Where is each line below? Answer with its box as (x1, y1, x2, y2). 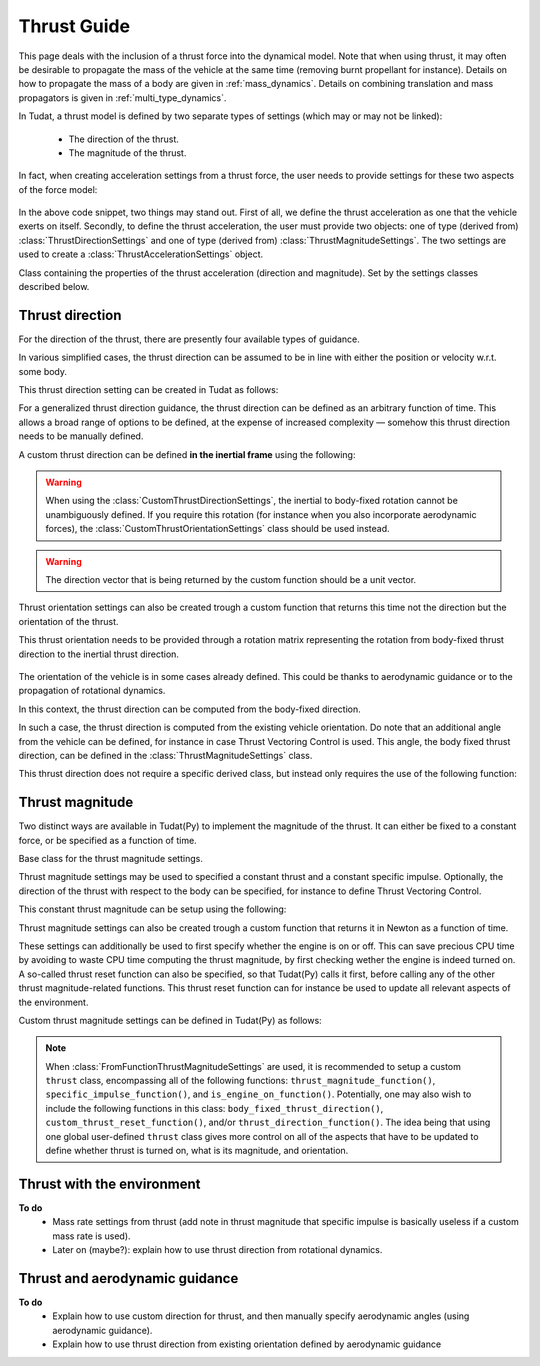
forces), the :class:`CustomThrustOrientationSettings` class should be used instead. (45, 523, 390, 535)
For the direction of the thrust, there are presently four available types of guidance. (18, 333, 360, 345)
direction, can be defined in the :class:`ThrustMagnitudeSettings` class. (18, 749, 313, 761)
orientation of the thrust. (18, 615, 119, 627)
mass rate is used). (52, 1230, 131, 1242)
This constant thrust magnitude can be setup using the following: (18, 903, 287, 915)
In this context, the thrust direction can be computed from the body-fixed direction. (18, 703, 362, 715)
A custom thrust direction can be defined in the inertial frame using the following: (18, 448, 356, 460)
